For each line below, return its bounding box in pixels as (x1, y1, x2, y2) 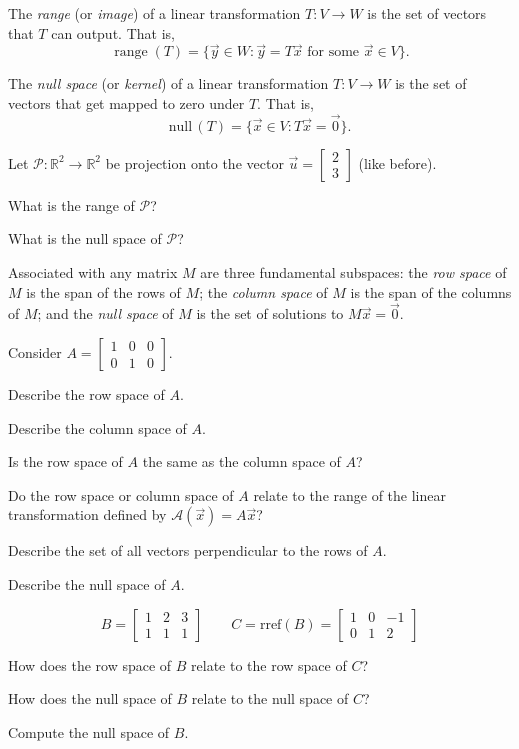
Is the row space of (8, 451, 123, 472)
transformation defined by (8, 504, 167, 525)
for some (307, 45, 360, 60)
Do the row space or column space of (8, 484, 234, 505)
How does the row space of (8, 654, 172, 675)
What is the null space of (8, 228, 162, 249)
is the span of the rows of (26, 281, 181, 302)
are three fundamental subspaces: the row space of (200, 262, 507, 282)
